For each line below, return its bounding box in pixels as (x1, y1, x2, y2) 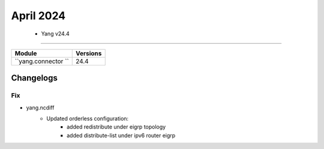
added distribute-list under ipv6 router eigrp (67, 132, 176, 139)
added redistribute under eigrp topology (67, 123, 166, 130)
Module (14, 49, 37, 57)
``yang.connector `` (14, 57, 69, 65)
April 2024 (11, 9, 66, 22)
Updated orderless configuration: (46, 115, 129, 123)
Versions (75, 49, 102, 57)
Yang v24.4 (41, 30, 70, 37)
